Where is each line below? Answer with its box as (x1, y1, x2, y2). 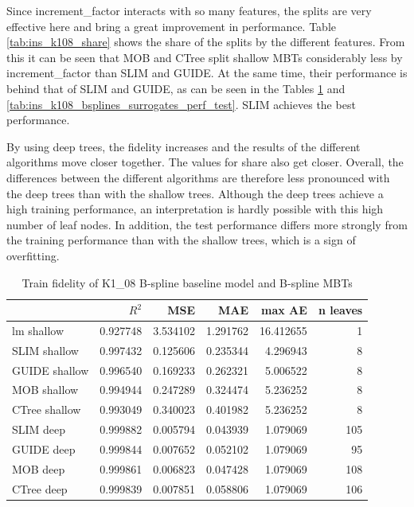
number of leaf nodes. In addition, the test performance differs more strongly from (6, 216, 408, 232)
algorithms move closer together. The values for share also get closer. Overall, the (6, 154, 404, 170)
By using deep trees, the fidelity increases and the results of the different (6, 138, 361, 154)
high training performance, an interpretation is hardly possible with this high (6, 201, 384, 217)
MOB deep (12, 460, 65, 477)
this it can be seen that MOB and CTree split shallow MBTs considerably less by (6, 49, 403, 65)
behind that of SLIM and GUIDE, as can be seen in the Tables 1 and (6, 80, 346, 96)
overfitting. (6, 247, 60, 263)
